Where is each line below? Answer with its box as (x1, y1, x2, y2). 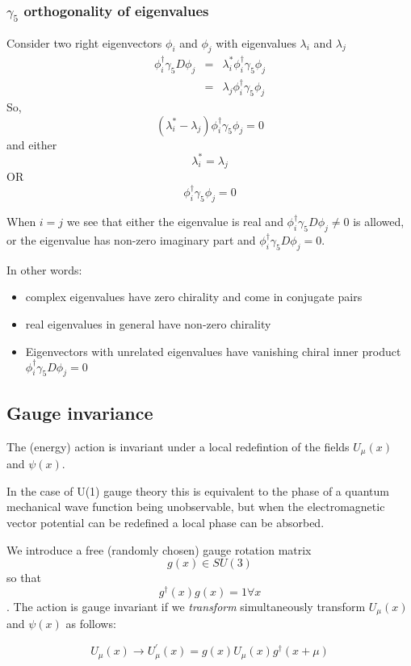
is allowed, (353, 213, 405, 230)
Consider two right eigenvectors (6, 34, 162, 51)
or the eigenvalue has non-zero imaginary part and (6, 232, 256, 249)
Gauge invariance (6, 400, 153, 425)
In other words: (6, 261, 82, 278)
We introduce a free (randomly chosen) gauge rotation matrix (6, 541, 312, 558)
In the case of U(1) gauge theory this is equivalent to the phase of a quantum (6, 482, 389, 499)
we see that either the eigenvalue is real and (66, 213, 283, 230)
